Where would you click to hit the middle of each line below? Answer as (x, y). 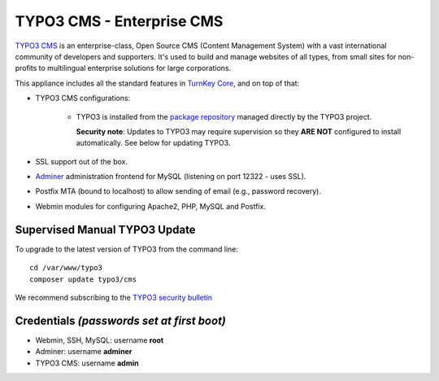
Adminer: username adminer (84, 352)
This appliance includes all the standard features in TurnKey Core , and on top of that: (157, 83)
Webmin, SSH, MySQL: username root (100, 340)
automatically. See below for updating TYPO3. (153, 143)
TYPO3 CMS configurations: (83, 99)
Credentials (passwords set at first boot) (121, 320)
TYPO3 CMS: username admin (87, 363)
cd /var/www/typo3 (66, 268)
